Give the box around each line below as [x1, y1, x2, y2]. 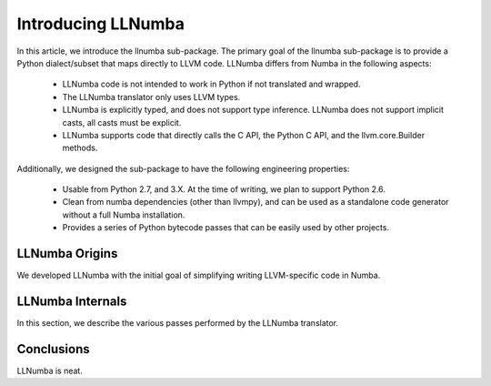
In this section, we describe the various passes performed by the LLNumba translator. [16, 318, 339, 329]
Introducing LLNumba [16, 14, 185, 34]
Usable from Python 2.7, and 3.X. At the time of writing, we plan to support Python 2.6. [62, 184, 386, 195]
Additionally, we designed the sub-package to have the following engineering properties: [16, 163, 350, 174]
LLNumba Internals [16, 293, 127, 309]
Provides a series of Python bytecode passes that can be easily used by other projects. [62, 222, 390, 233]
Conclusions [16, 341, 90, 357]
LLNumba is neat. [16, 365, 84, 376]
